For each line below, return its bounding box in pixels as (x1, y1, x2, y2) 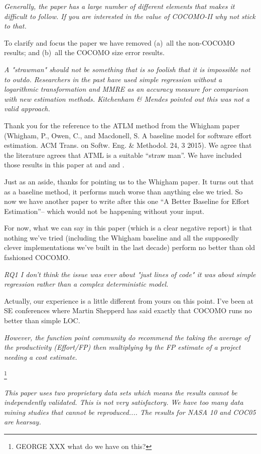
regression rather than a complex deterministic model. (4, 279, 169, 289)
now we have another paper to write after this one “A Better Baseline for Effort (4, 196, 250, 206)
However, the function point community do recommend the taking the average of (4, 332, 250, 342)
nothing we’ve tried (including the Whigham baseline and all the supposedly (4, 232, 239, 243)
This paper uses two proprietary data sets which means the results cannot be (4, 387, 237, 397)
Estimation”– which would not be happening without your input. (4, 205, 204, 216)
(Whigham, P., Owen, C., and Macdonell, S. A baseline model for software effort (4, 130, 252, 140)
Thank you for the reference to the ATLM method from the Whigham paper (4, 120, 240, 130)
